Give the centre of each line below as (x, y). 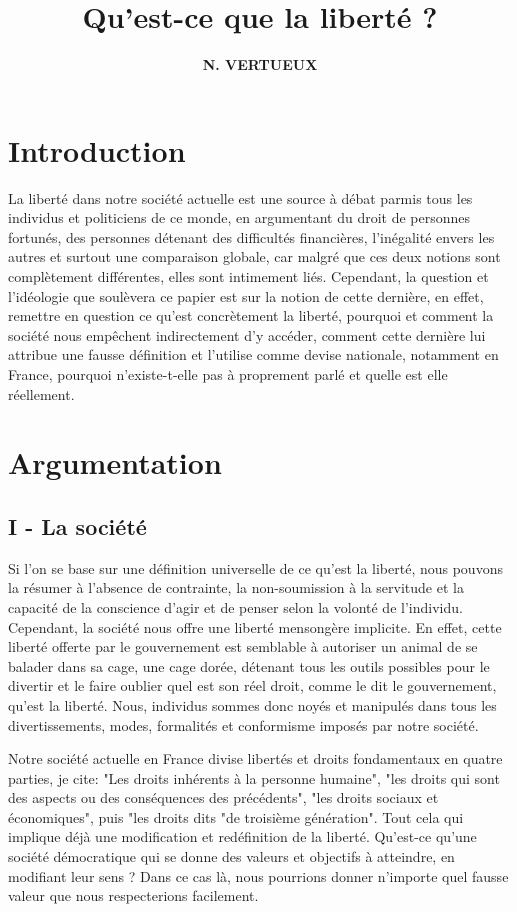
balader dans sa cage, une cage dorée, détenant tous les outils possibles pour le (249, 665)
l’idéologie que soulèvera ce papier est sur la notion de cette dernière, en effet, (246, 295)
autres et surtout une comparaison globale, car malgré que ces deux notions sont (254, 256)
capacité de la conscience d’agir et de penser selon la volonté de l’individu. (235, 606)
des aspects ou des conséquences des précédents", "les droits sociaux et (223, 797)
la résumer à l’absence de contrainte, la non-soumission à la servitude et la (236, 587)
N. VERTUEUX (260, 64)
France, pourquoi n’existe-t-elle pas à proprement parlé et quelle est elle (228, 374)
